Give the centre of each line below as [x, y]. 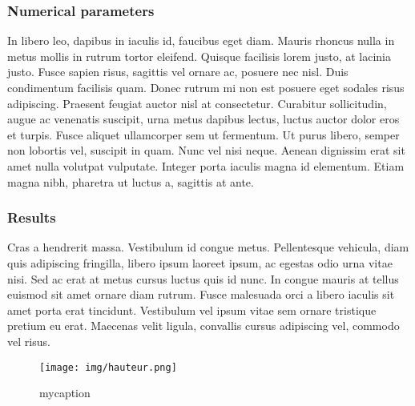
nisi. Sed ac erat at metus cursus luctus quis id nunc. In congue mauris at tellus [203, 278]
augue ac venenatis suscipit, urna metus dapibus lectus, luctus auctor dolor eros [203, 119]
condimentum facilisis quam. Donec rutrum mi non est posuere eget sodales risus [206, 87]
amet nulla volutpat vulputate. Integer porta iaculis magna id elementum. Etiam [206, 165]
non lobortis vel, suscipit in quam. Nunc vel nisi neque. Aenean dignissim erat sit [206, 150]
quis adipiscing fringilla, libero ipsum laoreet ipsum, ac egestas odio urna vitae [200, 262]
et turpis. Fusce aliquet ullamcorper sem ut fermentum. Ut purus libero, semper [203, 134]
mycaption [65, 393]
